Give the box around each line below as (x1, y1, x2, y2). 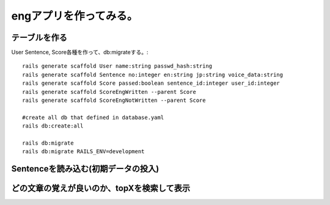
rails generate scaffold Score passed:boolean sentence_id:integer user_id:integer (22, 80, 280, 87)
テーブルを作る (11, 32, 67, 43)
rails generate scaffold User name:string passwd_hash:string (22, 63, 213, 70)
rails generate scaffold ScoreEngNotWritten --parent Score (22, 97, 206, 104)
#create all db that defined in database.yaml (22, 113, 164, 121)
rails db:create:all (22, 123, 84, 129)
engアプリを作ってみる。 (11, 9, 138, 23)
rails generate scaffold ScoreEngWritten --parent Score (22, 88, 197, 95)
